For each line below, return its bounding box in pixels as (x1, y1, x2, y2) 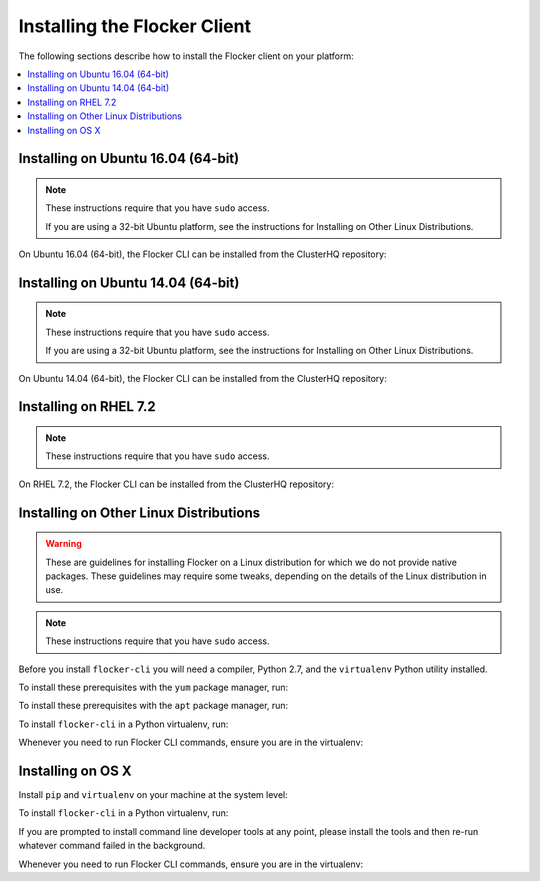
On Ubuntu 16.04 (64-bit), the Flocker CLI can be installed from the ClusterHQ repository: (18, 248, 387, 260)
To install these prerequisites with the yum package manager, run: (18, 681, 289, 693)
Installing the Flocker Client (18, 15, 252, 37)
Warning (45, 538, 82, 550)
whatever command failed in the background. (18, 840, 206, 852)
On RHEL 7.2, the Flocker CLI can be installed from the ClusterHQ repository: (18, 478, 335, 490)
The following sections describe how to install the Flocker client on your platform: (18, 50, 354, 62)
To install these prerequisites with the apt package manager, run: (18, 700, 289, 712)
